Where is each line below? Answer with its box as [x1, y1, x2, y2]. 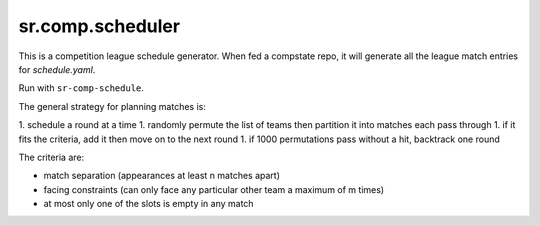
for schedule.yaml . [18, 63, 96, 75]
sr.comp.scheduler [18, 15, 180, 37]
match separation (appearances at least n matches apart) [43, 170, 280, 182]
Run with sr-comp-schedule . [18, 82, 145, 94]
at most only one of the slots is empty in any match [43, 198, 254, 210]
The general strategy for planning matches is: [18, 100, 207, 112]
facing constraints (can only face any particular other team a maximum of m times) [43, 183, 385, 195]
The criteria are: [18, 151, 85, 163]
